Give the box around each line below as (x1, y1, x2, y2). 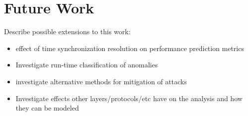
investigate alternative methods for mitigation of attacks (15, 76, 187, 86)
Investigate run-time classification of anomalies (15, 59, 158, 70)
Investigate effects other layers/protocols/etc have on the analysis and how (15, 93, 243, 103)
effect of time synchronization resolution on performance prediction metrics (15, 43, 244, 53)
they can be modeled (15, 103, 79, 113)
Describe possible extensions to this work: (4, 26, 131, 37)
